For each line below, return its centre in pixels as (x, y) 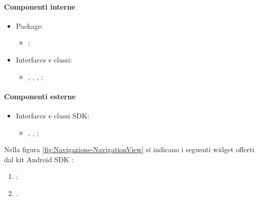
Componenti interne (40, 6)
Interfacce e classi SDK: (53, 115)
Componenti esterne (40, 96)
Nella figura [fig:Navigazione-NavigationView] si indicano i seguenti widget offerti (129, 149)
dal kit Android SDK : (39, 159)
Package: (30, 25)
